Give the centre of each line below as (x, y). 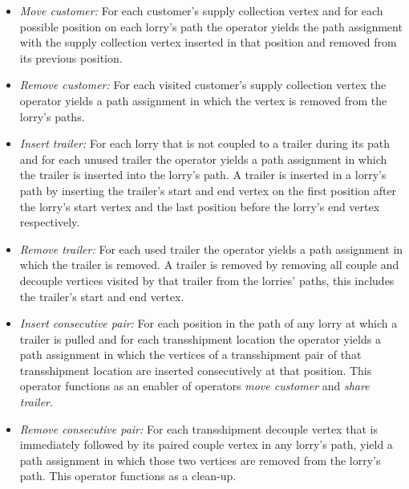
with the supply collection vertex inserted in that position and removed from (208, 42)
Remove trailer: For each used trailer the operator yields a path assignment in (211, 249)
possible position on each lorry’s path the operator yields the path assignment (211, 26)
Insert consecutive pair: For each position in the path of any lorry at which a (209, 323)
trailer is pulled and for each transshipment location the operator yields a (200, 338)
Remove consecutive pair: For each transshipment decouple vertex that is (198, 428)
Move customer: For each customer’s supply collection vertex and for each (201, 10)
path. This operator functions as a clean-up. (128, 476)
